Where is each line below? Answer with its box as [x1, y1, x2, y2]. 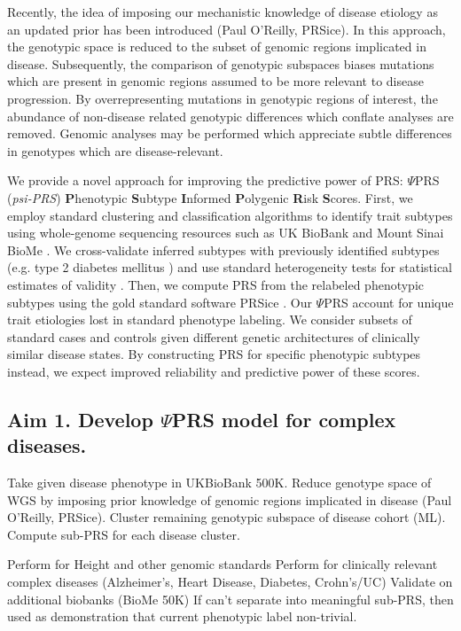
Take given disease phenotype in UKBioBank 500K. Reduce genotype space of [7, 473, 432, 492]
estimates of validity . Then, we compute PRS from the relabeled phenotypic [7, 275, 425, 293]
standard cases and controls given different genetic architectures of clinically [7, 327, 420, 346]
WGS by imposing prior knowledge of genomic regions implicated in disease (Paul [7, 490, 452, 509]
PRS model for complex [171, 405, 396, 432]
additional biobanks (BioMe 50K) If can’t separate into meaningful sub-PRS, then [7, 589, 454, 608]
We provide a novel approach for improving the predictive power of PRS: [7, 171, 403, 190]
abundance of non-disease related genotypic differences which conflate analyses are [7, 106, 454, 125]
